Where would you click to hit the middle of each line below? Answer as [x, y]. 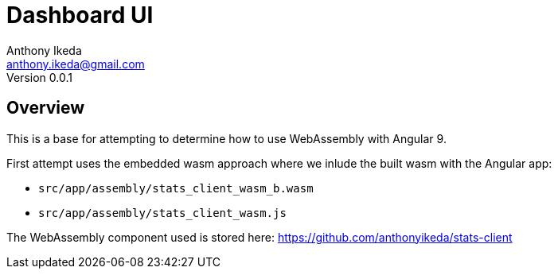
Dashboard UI [80, 15]
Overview [46, 108]
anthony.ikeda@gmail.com [76, 64]
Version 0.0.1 [39, 77]
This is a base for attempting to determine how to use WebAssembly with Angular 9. [226, 138]
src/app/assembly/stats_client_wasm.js [162, 213]
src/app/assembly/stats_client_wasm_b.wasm [176, 188]
